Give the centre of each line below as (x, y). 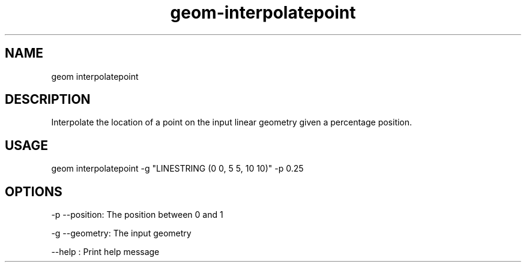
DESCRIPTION (48, 100)
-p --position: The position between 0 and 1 (137, 215)
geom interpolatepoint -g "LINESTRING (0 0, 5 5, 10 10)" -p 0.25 (177, 169)
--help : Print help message (105, 252)
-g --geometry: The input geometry (121, 233)
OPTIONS (34, 191)
